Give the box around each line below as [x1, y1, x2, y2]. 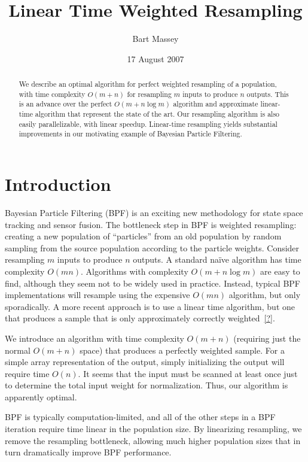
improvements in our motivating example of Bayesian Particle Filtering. [19, 129, 242, 139]
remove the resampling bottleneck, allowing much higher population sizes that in [5, 434, 301, 446]
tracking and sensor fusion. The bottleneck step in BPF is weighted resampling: [5, 218, 297, 230]
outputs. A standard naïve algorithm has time [133, 253, 301, 266]
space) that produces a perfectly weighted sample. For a [80, 344, 285, 356]
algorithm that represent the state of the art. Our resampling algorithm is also [35, 109, 280, 119]
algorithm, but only [228, 288, 301, 301]
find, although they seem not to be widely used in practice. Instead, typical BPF [5, 276, 300, 289]
